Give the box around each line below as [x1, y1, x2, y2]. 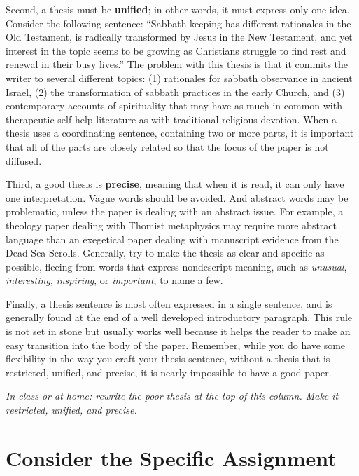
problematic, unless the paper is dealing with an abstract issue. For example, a [6, 204, 344, 219]
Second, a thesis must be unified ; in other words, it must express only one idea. [6, 2, 350, 16]
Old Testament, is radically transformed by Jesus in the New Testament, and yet [6, 29, 353, 44]
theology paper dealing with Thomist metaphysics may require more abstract [6, 217, 337, 232]
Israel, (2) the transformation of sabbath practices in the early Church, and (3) [6, 84, 345, 99]
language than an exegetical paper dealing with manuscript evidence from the [6, 231, 339, 246]
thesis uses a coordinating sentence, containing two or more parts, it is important [6, 125, 354, 140]
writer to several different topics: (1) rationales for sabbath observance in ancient [6, 70, 353, 85]
